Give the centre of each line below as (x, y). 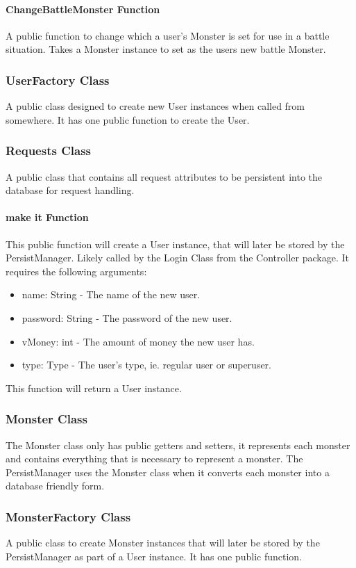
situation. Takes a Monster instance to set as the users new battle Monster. (166, 49)
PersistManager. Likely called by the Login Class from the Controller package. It (177, 258)
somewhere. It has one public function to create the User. (128, 119)
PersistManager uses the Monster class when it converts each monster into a (168, 472)
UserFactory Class (58, 80)
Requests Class (48, 151)
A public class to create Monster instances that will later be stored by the (163, 543)
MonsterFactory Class (68, 516)
